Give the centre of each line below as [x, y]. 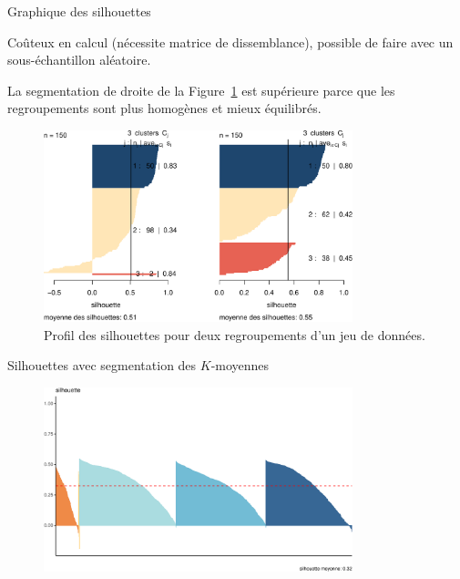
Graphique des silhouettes [79, 11]
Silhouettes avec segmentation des [102, 365]
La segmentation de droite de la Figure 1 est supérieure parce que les [201, 90]
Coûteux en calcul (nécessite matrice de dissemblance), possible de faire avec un [230, 41]
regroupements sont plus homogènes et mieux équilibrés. [164, 108]
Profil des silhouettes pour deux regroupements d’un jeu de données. [235, 334]
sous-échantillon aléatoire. [79, 60]
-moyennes [240, 365]
